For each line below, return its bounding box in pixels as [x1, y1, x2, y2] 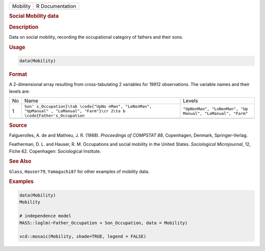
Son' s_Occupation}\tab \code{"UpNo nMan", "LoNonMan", [24, 104, 152, 109]
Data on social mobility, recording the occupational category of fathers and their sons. [9, 34, 184, 40]
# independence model [19, 213, 72, 219]
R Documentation [36, 3, 77, 9]
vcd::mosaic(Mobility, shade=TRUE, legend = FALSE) [19, 234, 147, 239]
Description [9, 24, 39, 30]
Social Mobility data [9, 13, 59, 20]
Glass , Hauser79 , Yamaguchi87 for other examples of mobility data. [9, 168, 150, 174]
